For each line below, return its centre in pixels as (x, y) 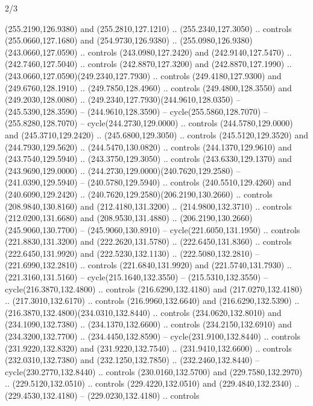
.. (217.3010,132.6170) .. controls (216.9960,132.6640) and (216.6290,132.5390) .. (152, 301)
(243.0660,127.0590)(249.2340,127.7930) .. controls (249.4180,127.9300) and (143, 75)
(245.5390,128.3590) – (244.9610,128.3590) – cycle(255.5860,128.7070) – (136, 111)
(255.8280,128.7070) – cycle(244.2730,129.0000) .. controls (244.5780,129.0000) (149, 123)
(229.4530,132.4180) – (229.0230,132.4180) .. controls (102, 395)
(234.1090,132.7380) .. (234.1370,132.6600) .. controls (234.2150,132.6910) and (148, 324)
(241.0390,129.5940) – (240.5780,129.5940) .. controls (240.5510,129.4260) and (148, 182)
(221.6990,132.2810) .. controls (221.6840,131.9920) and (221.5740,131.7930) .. (148, 265)
